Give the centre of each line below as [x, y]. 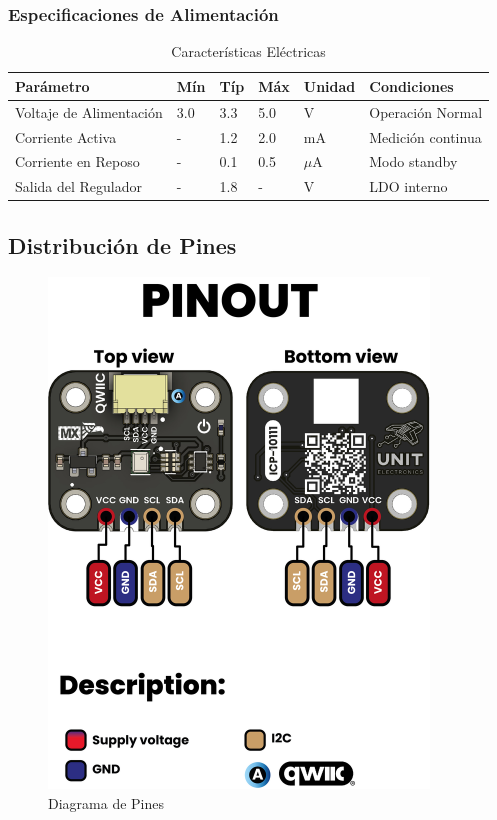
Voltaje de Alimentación [89, 111]
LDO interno [408, 186]
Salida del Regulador [79, 186]
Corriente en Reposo [77, 161]
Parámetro [52, 85]
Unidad [329, 85]
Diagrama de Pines [106, 802]
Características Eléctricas [248, 51]
